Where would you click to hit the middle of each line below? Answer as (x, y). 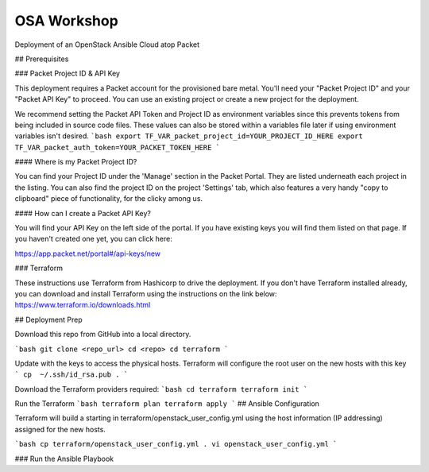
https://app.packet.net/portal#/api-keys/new (88, 253)
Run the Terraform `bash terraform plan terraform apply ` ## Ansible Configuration (167, 404)
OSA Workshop (66, 21)
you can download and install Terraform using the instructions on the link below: (146, 293)
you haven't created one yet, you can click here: (93, 239)
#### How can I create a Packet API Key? (83, 213)
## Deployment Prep (48, 319)
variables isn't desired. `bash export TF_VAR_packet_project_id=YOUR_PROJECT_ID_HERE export (189, 136)
